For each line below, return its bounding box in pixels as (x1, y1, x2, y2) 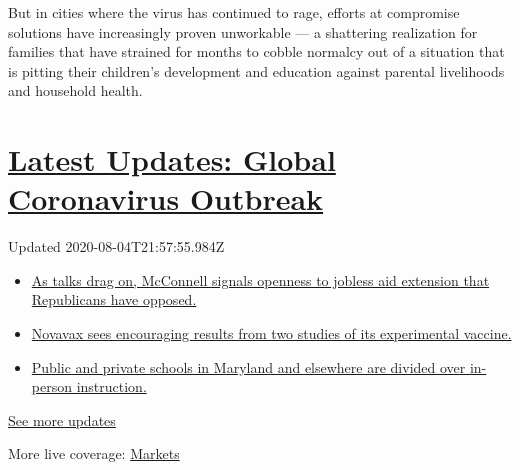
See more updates (8, 409, 116, 430)
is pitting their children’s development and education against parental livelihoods (8, 60, 505, 81)
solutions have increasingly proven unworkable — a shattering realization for (8, 21, 478, 42)
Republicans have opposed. (31, 289, 197, 310)
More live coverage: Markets (8, 443, 180, 464)
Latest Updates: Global (8, 139, 336, 180)
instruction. (76, 376, 147, 397)
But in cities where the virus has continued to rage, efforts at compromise (8, 2, 460, 22)
